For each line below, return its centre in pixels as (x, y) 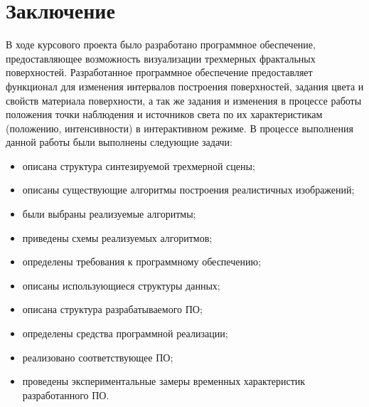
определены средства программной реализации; (125, 333)
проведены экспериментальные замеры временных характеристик (164, 381)
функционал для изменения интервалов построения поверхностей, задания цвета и (185, 86)
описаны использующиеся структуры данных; (121, 285)
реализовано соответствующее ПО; (98, 357)
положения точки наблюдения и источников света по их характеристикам (164, 114)
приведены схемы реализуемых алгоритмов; (117, 237)
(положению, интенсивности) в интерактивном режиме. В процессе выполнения (180, 128)
